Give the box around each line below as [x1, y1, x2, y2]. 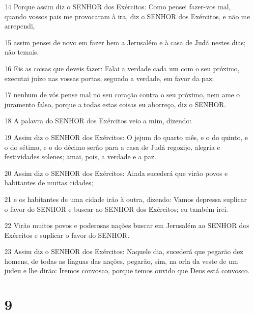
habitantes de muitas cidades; [4, 177, 93, 188]
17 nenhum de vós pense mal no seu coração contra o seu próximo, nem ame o [4, 89, 240, 100]
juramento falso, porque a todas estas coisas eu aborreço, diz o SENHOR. [4, 99, 226, 109]
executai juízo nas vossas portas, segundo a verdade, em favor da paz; [4, 73, 214, 83]
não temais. [4, 47, 39, 57]
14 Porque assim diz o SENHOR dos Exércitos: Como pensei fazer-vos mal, [4, 1, 231, 11]
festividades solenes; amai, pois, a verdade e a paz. [4, 151, 156, 162]
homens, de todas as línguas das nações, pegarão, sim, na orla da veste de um [4, 256, 238, 266]
